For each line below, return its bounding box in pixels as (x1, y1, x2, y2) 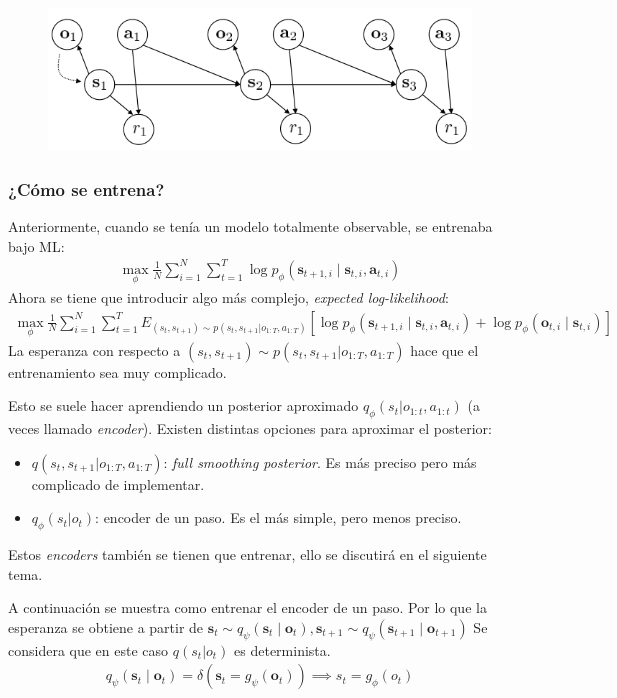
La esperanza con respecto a (8, 339, 181, 360)
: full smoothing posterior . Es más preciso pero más (163, 451, 477, 472)
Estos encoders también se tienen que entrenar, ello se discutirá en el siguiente (8, 544, 487, 565)
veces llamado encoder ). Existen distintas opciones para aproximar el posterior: (8, 418, 492, 439)
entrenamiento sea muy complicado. (8, 361, 227, 382)
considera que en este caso (8, 639, 169, 660)
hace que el (410, 339, 479, 360)
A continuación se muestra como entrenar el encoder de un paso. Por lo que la (8, 597, 487, 618)
